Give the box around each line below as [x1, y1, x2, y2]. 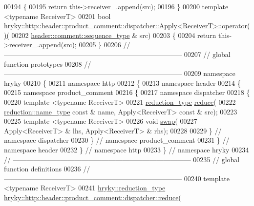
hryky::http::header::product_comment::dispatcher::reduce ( [4, 192, 181, 202]
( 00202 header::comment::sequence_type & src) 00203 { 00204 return [6, 30, 216, 40]
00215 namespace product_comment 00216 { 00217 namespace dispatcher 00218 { [4, 87, 250, 97]
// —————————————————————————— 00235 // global [4, 154, 240, 164]
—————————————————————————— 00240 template [4, 173, 230, 183]
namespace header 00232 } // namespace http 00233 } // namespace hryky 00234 [4, 144, 249, 154]
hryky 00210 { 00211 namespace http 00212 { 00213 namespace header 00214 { [4, 77, 241, 88]
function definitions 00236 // [4, 164, 90, 174]
